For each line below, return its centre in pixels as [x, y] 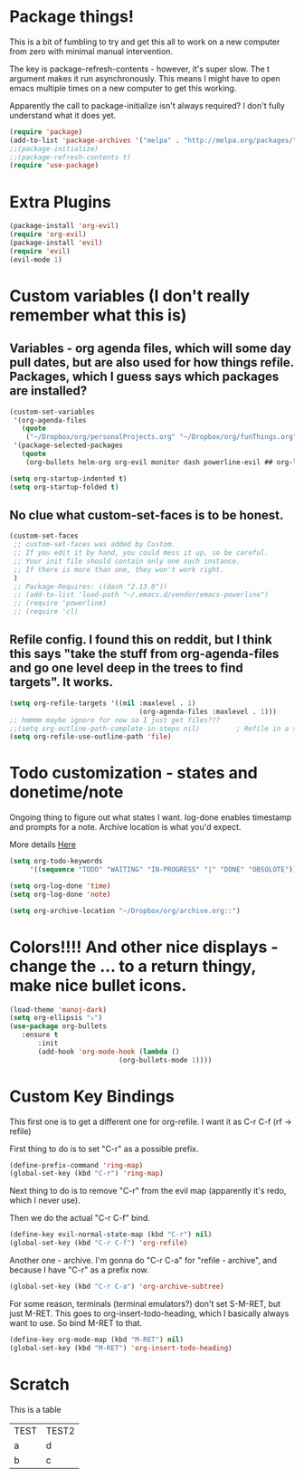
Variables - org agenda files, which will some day [151, 349]
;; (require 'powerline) [60, 604]
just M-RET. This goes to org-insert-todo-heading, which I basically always [149, 1313]
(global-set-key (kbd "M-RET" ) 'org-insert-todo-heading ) [121, 1348]
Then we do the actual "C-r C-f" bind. [80, 1218]
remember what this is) [98, 315]
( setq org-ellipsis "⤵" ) [56, 1018]
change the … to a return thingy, [133, 966]
